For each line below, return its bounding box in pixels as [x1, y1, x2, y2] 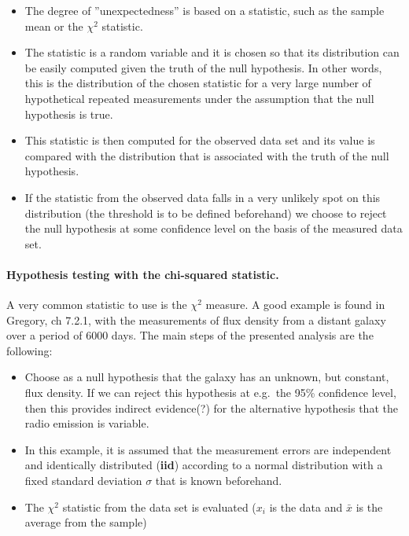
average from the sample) [24, 514, 147, 530]
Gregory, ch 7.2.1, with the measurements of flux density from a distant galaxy [6, 311, 386, 328]
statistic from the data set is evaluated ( [62, 498, 256, 515]
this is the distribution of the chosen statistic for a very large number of [24, 75, 371, 91]
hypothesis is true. [24, 105, 113, 122]
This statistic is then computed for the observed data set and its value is [24, 132, 375, 149]
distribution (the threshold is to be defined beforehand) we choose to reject [24, 204, 387, 221]
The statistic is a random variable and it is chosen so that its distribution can [24, 44, 400, 61]
